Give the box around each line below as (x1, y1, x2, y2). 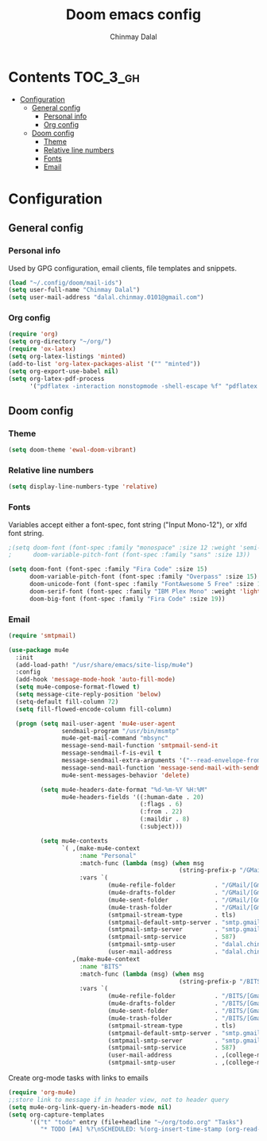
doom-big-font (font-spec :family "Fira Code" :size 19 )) (29, 595, 226, 603)
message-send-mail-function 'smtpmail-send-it (61, 742, 219, 750)
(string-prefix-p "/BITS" (178, 977, 265, 985)
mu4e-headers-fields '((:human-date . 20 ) (61, 793, 204, 801)
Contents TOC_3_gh (8, 68, 141, 86)
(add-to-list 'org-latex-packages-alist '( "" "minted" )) (8, 359, 201, 367)
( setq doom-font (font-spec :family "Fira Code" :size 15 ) (8, 565, 208, 573)
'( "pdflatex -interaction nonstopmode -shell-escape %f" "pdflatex (29, 382, 258, 390)
